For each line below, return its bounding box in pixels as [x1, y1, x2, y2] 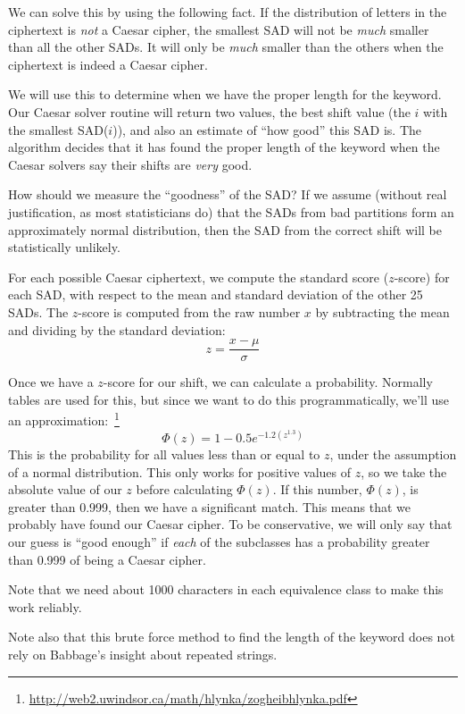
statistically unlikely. [8, 238, 120, 256]
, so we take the [361, 462, 447, 481]
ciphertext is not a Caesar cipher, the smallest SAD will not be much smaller [8, 20, 429, 38]
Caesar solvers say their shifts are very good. [8, 155, 253, 173]
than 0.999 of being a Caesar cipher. [8, 550, 206, 568]
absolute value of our [8, 480, 122, 499]
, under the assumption [329, 445, 457, 464]
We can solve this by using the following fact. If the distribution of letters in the [8, 3, 447, 21]
